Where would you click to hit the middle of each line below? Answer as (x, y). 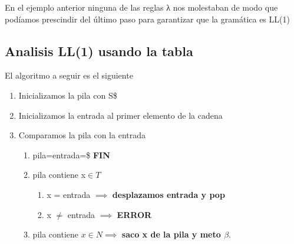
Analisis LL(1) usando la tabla (99, 51)
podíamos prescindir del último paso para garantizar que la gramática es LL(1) (147, 19)
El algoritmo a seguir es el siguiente (69, 75)
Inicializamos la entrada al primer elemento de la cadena (120, 115)
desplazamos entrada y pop (169, 194)
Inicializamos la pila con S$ (68, 95)
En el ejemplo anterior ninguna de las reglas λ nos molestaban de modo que (141, 7)
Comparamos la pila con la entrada (82, 135)
